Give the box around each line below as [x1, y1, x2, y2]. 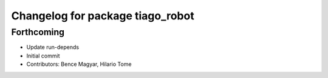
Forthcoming [11, 27, 65, 37]
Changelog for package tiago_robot [11, 9, 194, 22]
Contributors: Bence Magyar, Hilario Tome [26, 60, 132, 68]
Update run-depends [26, 44, 79, 51]
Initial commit [26, 52, 60, 59]
